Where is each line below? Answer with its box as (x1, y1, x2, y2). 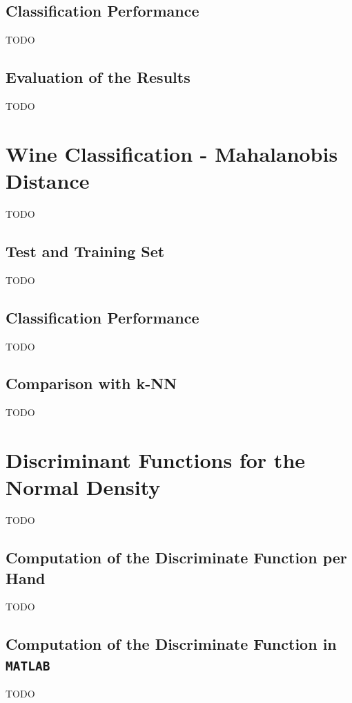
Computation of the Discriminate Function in (6, 633, 337, 655)
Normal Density (6, 473, 161, 501)
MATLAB (6, 658, 50, 673)
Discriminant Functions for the (6, 446, 306, 474)
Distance (6, 166, 90, 194)
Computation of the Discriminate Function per (6, 547, 347, 568)
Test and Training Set (6, 240, 165, 261)
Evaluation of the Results (6, 66, 190, 88)
